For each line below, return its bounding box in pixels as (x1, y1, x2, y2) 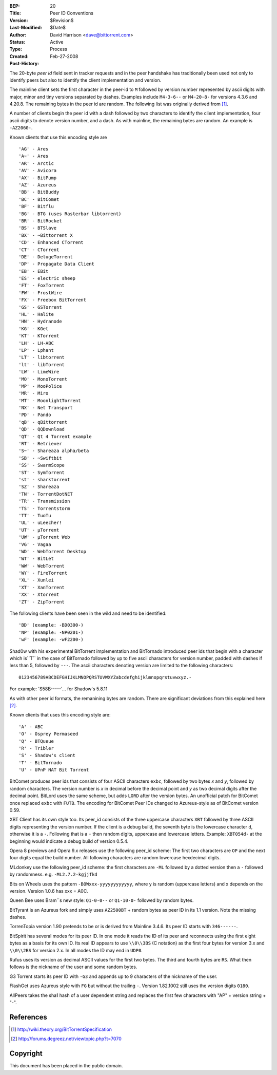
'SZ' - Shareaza (18, 484, 60, 490)
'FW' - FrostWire (18, 290, 62, 295)
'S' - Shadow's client (18, 752, 76, 759)
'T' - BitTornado (18, 760, 62, 765)
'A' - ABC (18, 724, 43, 729)
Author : (9, 31, 27, 38)
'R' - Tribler (18, 745, 54, 751)
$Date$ (50, 25, 66, 31)
